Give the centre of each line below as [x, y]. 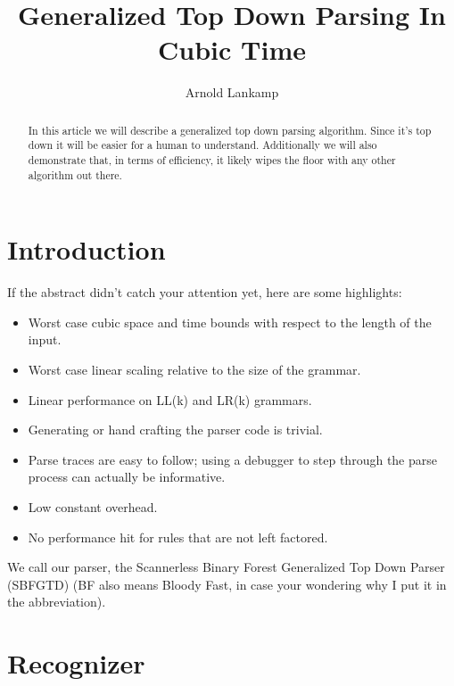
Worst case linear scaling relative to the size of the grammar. [194, 370]
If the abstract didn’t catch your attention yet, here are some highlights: [205, 292]
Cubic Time [232, 50]
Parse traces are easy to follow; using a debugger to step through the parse [232, 459]
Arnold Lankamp [232, 92]
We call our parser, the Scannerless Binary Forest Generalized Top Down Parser [226, 567]
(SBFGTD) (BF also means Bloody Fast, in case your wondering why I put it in [227, 584]
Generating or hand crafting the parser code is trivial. [175, 430]
